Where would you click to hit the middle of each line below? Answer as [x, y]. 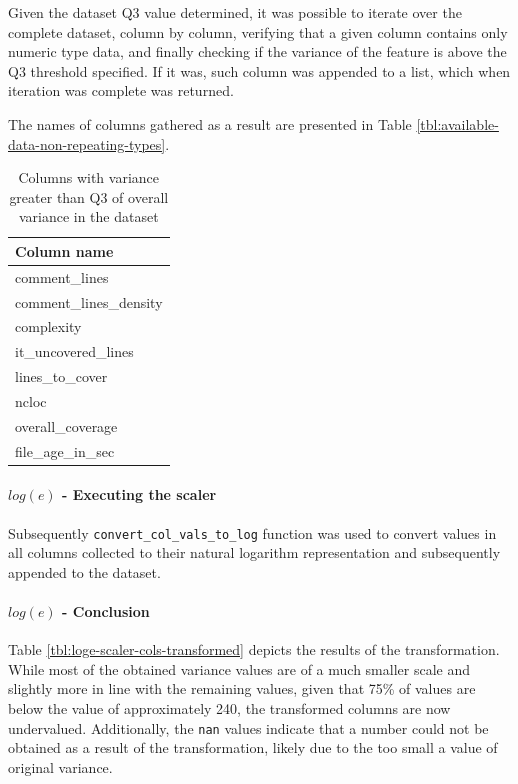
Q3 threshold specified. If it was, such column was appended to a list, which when [259, 70]
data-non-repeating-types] [87, 143]
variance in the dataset [88, 216]
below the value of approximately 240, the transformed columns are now [229, 708]
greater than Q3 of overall [89, 196]
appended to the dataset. [84, 571]
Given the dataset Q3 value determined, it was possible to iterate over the [235, 12]
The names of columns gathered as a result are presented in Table [210, 123]
